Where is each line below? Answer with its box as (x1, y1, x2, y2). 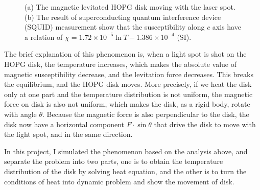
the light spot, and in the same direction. (4, 129, 133, 139)
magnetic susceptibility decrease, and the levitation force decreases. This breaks (4, 68, 253, 79)
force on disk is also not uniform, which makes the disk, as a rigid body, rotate (4, 99, 250, 109)
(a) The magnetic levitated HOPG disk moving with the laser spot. (25, 2, 235, 12)
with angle (4, 108, 37, 119)
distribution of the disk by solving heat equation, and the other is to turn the (4, 165, 247, 176)
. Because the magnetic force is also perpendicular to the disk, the (42, 108, 249, 119)
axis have (212, 21, 241, 32)
